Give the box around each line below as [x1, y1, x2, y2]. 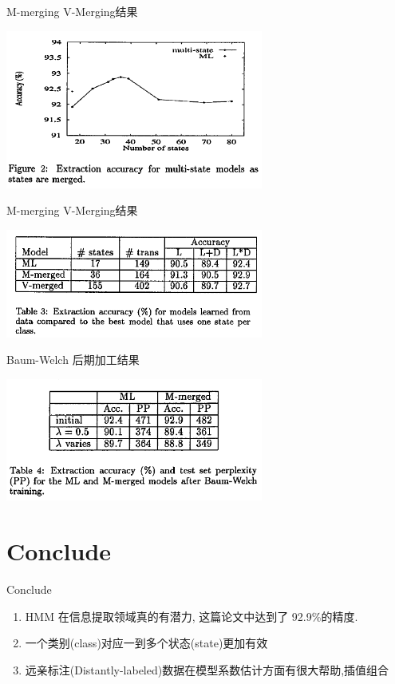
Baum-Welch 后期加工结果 [6, 351, 140, 368]
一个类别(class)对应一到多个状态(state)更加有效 [25, 635, 268, 651]
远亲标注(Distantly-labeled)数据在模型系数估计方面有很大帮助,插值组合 [25, 661, 389, 678]
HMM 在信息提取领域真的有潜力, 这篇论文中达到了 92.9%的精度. [25, 607, 358, 624]
